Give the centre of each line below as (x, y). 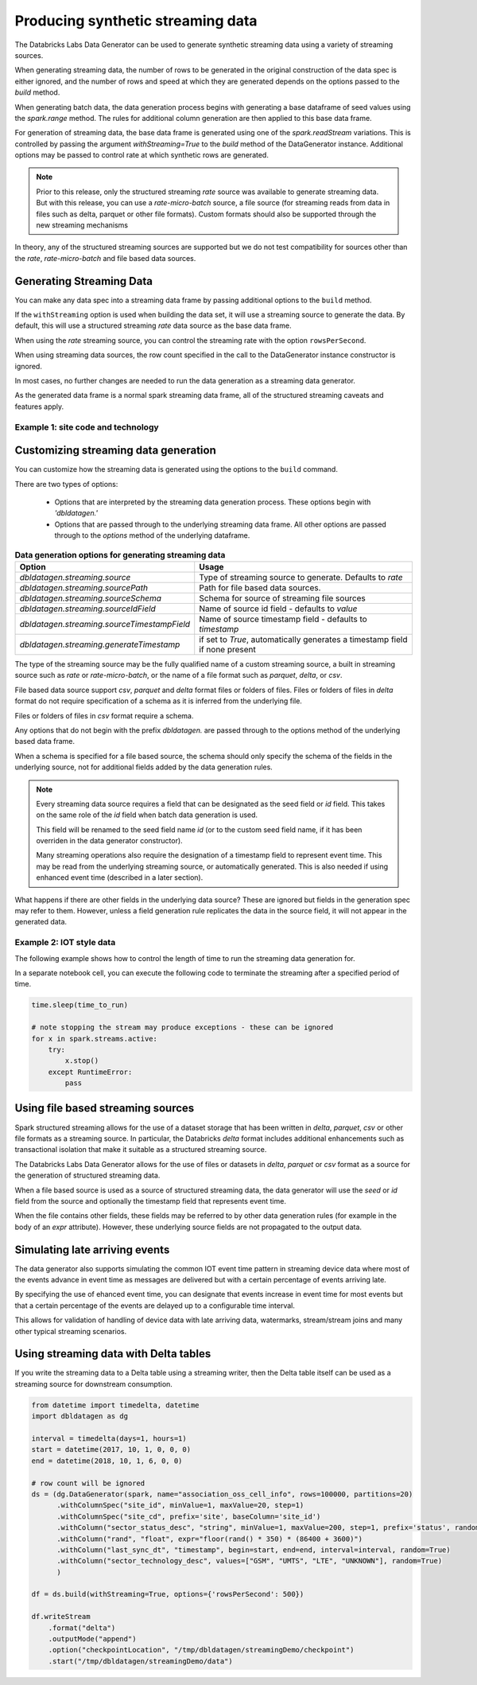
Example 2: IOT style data (65, 943)
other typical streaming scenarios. (71, 1331)
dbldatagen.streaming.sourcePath (84, 588)
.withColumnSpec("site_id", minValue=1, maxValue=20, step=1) (180, 1505)
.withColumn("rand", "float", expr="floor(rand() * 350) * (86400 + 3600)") (210, 1539)
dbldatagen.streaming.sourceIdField (88, 609)
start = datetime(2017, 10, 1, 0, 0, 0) (111, 1450)
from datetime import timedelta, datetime (115, 1405)
